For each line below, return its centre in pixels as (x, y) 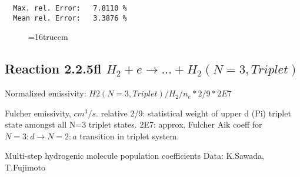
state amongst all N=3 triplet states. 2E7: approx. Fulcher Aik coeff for (134, 124)
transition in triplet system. (129, 136)
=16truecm (48, 37)
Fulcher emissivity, (38, 113)
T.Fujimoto (25, 167)
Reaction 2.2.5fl (53, 69)
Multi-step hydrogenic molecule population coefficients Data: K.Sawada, (135, 156)
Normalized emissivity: (46, 93)
